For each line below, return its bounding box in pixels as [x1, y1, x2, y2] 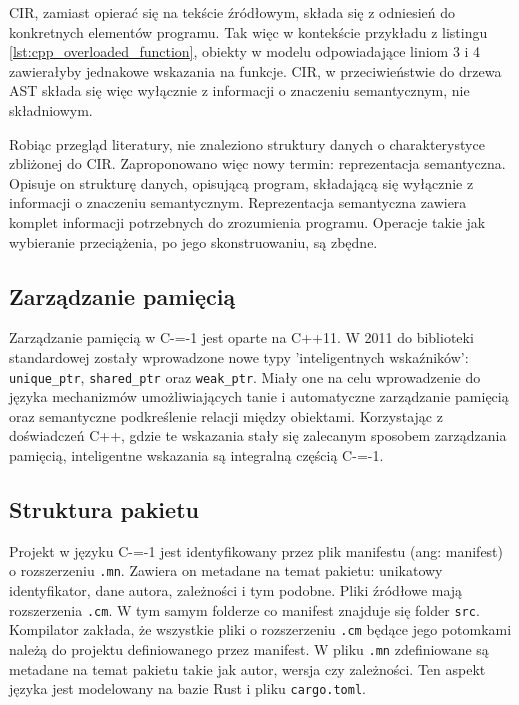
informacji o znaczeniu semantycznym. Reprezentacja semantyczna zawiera [9, 192, 467, 213]
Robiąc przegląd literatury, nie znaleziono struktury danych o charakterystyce [9, 133, 485, 154]
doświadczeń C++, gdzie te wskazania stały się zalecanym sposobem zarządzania [9, 425, 507, 446]
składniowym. [9, 99, 93, 120]
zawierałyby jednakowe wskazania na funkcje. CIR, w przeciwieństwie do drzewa [9, 60, 502, 81]
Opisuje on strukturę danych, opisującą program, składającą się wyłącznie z [9, 172, 474, 193]
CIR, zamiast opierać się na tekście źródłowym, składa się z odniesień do [9, 2, 456, 22]
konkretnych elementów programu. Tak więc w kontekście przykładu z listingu [9, 21, 488, 42]
